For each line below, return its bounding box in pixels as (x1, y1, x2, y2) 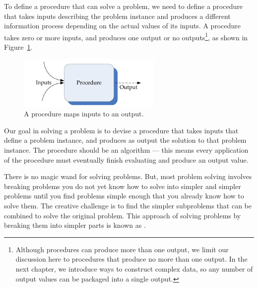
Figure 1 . (4, 42, 33, 52)
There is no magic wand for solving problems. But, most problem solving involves (4, 171, 252, 182)
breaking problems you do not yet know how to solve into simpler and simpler (4, 181, 241, 191)
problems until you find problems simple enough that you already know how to (4, 191, 244, 201)
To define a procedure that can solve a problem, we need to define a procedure (4, 1, 243, 11)
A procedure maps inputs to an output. (24, 108, 144, 119)
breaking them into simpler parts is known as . (4, 220, 146, 230)
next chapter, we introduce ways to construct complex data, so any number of (15, 263, 253, 274)
